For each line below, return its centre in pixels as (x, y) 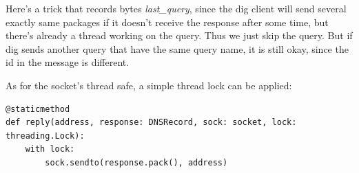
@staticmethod (38, 109)
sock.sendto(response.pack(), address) (136, 162)
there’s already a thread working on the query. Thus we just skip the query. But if (179, 35)
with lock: (50, 149)
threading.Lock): (45, 136)
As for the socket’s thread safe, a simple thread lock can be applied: (149, 85)
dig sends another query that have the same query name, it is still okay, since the (177, 48)
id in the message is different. (68, 62)
